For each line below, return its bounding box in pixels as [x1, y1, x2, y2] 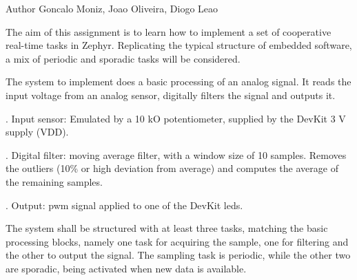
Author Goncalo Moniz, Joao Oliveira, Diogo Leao [6, 1, 218, 15]
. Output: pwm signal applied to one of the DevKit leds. [6, 197, 243, 212]
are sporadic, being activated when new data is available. [6, 261, 247, 275]
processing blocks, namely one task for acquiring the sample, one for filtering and [6, 234, 349, 248]
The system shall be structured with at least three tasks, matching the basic [6, 221, 328, 235]
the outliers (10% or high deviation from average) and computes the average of [6, 161, 338, 175]
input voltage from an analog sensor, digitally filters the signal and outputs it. [6, 87, 336, 102]
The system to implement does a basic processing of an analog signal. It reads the [6, 74, 351, 89]
